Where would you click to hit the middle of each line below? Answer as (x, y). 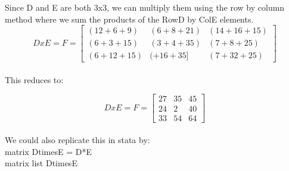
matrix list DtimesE (41, 163)
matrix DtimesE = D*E (48, 151)
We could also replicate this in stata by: (77, 140)
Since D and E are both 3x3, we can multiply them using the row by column (145, 7)
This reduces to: (34, 79)
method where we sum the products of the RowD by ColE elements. (129, 19)
